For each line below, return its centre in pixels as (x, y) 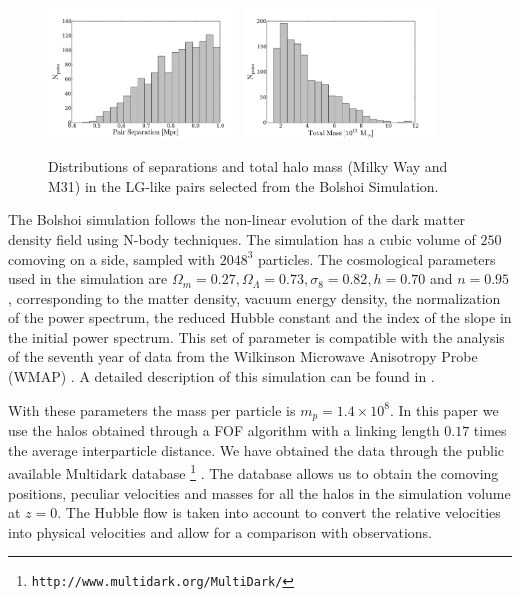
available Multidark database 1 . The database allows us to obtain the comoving (253, 471)
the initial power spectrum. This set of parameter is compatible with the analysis (256, 336)
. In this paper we (444, 409)
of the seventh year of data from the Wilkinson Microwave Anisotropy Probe (243, 356)
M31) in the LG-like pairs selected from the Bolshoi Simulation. (243, 185)
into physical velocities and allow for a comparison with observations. (220, 531)
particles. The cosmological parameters (377, 258)
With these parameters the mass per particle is (152, 409)
